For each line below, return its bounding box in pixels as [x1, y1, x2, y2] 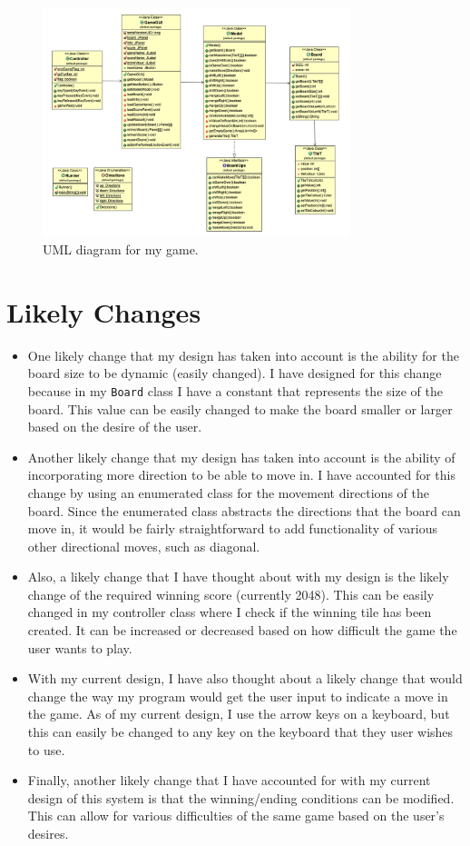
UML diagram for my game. [43, 239, 199, 258]
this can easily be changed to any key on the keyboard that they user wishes [27, 722, 454, 741]
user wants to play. [27, 638, 132, 657]
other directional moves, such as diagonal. [27, 536, 260, 555]
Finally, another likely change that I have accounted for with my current [27, 771, 431, 790]
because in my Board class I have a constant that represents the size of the [27, 381, 443, 400]
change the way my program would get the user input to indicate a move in [27, 686, 448, 705]
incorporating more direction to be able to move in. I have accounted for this [27, 465, 456, 484]
